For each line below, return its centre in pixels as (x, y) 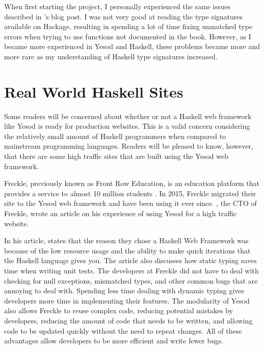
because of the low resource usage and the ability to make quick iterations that (127, 250)
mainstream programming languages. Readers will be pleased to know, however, (129, 146)
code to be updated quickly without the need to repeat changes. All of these (123, 330)
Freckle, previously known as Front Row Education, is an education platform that (132, 183)
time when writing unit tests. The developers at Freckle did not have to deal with (131, 270)
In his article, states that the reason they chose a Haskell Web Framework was (126, 240)
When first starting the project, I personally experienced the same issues (117, 6)
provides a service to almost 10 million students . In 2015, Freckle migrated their (130, 193)
